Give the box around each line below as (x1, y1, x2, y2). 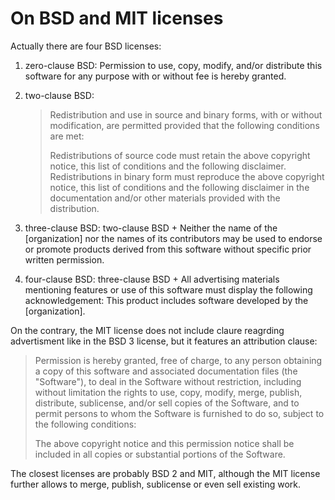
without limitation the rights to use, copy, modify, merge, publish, (34, 386, 303, 398)
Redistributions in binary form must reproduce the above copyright (49, 170, 325, 182)
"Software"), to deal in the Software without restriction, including (34, 375, 302, 387)
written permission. (24, 253, 105, 266)
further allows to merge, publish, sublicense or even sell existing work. (10, 478, 302, 490)
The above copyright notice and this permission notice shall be (34, 437, 295, 449)
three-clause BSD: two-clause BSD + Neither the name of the (24, 222, 278, 234)
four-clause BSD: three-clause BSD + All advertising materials (24, 273, 280, 285)
